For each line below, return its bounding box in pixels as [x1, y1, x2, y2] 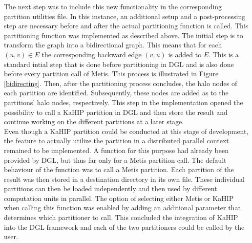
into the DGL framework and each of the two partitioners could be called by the [4, 221, 245, 232]
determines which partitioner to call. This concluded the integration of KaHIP [4, 212, 238, 222]
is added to [168, 49, 202, 59]
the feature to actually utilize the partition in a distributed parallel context [4, 135, 229, 146]
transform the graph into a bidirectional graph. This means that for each [4, 40, 222, 50]
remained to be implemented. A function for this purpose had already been [4, 145, 229, 155]
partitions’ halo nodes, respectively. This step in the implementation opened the [4, 97, 243, 107]
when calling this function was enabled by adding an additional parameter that [4, 202, 241, 213]
